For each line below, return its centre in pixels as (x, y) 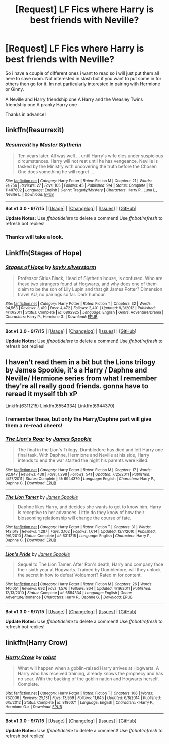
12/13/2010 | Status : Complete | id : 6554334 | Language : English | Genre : (69, 593)
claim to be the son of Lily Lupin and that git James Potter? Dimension (90, 289)
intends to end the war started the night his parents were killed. (83, 460)
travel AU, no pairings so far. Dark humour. (62, 295)
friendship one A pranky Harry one (41, 104)
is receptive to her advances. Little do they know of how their (81, 513)
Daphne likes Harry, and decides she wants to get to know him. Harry (90, 507)
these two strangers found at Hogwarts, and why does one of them (87, 284)
